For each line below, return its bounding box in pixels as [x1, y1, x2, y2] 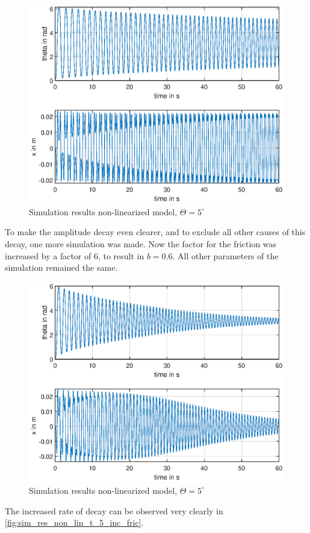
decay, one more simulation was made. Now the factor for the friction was [5, 237, 277, 250]
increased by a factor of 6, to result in [5, 249, 144, 262]
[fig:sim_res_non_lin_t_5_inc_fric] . [5, 516, 144, 529]
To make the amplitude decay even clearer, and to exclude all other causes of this [5, 225, 306, 238]
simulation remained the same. [5, 261, 118, 274]
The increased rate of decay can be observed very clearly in [5, 504, 223, 517]
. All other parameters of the [172, 249, 279, 262]
